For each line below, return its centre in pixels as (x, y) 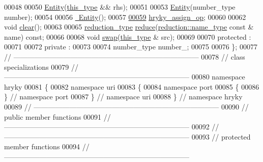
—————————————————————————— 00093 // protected (127, 136)
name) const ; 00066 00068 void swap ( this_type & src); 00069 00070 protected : (128, 36)
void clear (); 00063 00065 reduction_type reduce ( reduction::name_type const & (129, 27)
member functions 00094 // (47, 146)
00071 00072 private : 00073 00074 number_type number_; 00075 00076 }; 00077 (131, 47)
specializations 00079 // (41, 66)
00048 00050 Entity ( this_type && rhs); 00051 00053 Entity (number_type (120, 7)
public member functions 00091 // (57, 116)
